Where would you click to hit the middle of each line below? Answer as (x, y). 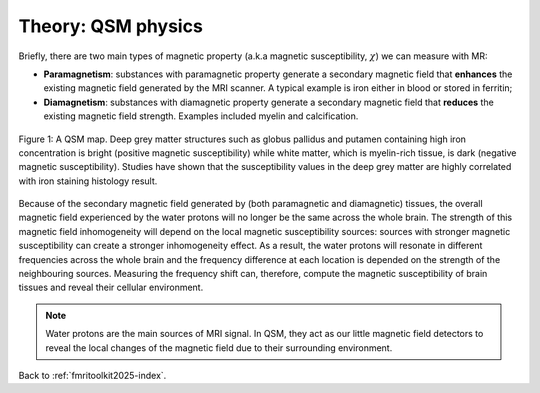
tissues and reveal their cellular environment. (111, 287)
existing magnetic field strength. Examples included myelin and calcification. (201, 116)
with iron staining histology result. (88, 181)
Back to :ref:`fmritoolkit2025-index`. (92, 375)
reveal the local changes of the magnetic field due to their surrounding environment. (219, 347)
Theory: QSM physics (111, 26)
